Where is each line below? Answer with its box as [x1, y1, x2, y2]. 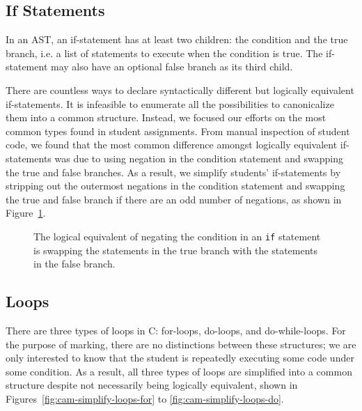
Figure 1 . [6, 205, 46, 220]
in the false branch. [33, 256, 116, 271]
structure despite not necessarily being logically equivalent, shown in [6, 378, 298, 392]
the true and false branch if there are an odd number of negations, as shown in [6, 192, 342, 206]
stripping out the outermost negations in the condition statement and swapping [6, 178, 345, 193]
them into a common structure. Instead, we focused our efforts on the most [6, 110, 326, 125]
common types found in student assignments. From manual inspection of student [6, 123, 350, 138]
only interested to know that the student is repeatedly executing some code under [6, 350, 354, 365]
